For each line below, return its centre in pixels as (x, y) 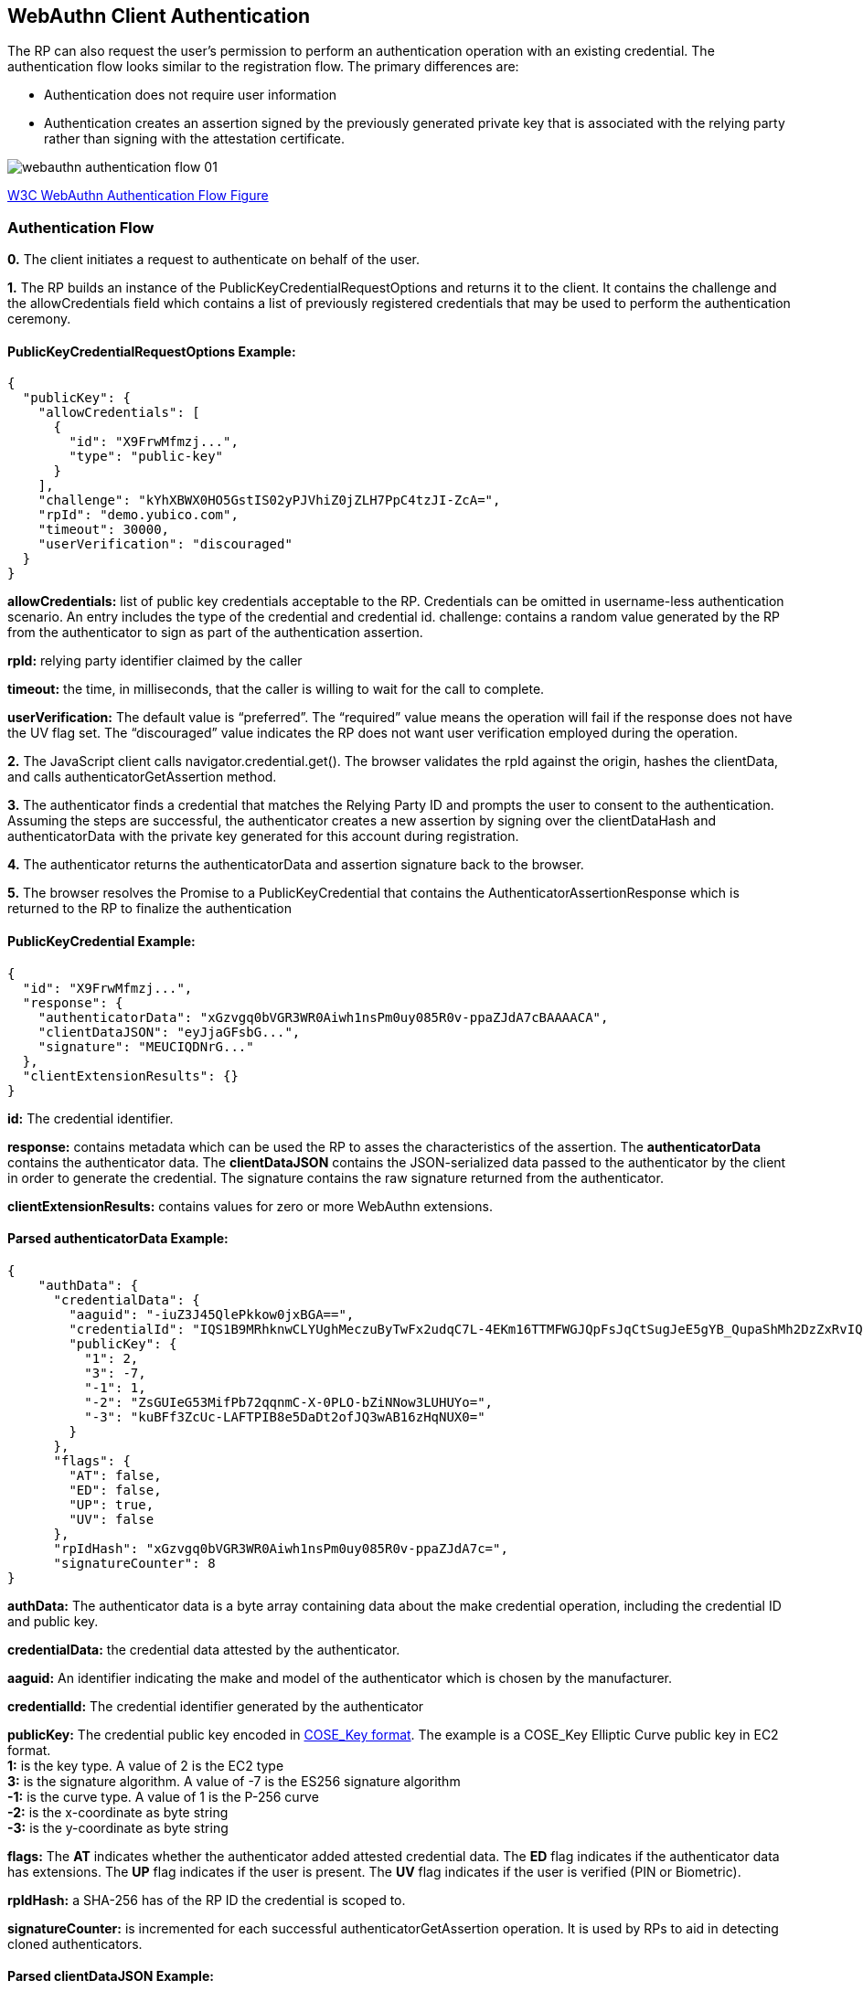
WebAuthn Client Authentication (159, 16)
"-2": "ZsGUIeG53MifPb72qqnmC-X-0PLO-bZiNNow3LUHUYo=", (289, 1402)
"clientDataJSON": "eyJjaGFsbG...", (169, 1032)
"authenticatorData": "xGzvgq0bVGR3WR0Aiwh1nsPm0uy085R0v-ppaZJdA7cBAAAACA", (323, 1017)
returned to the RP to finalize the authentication (149, 909)
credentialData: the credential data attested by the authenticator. (204, 1649)
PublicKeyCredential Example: (101, 941)
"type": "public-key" (146, 457)
